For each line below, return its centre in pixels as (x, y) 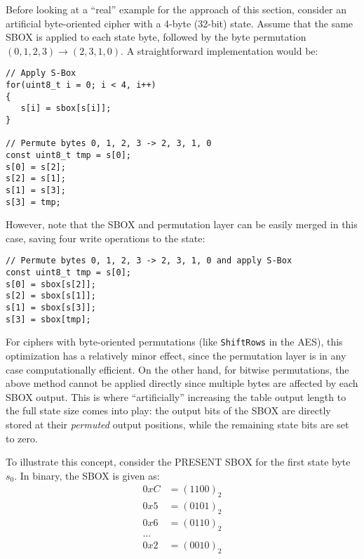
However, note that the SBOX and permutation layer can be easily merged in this (182, 224)
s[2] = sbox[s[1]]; (51, 296)
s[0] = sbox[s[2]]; (51, 284)
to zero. (22, 438)
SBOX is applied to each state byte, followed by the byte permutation (156, 37)
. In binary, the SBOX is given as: (87, 475)
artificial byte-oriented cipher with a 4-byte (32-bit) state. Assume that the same (180, 23)
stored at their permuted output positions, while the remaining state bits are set (177, 424)
